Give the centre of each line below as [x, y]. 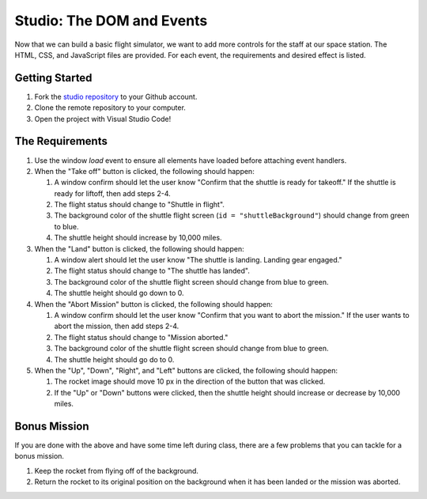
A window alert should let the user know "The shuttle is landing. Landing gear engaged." [198, 260]
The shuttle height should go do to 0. [114, 359]
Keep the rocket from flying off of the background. [117, 471]
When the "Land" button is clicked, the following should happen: [139, 248]
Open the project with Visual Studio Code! [103, 119]
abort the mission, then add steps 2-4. [117, 326]
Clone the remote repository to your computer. [110, 108]
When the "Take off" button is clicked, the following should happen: [144, 171]
